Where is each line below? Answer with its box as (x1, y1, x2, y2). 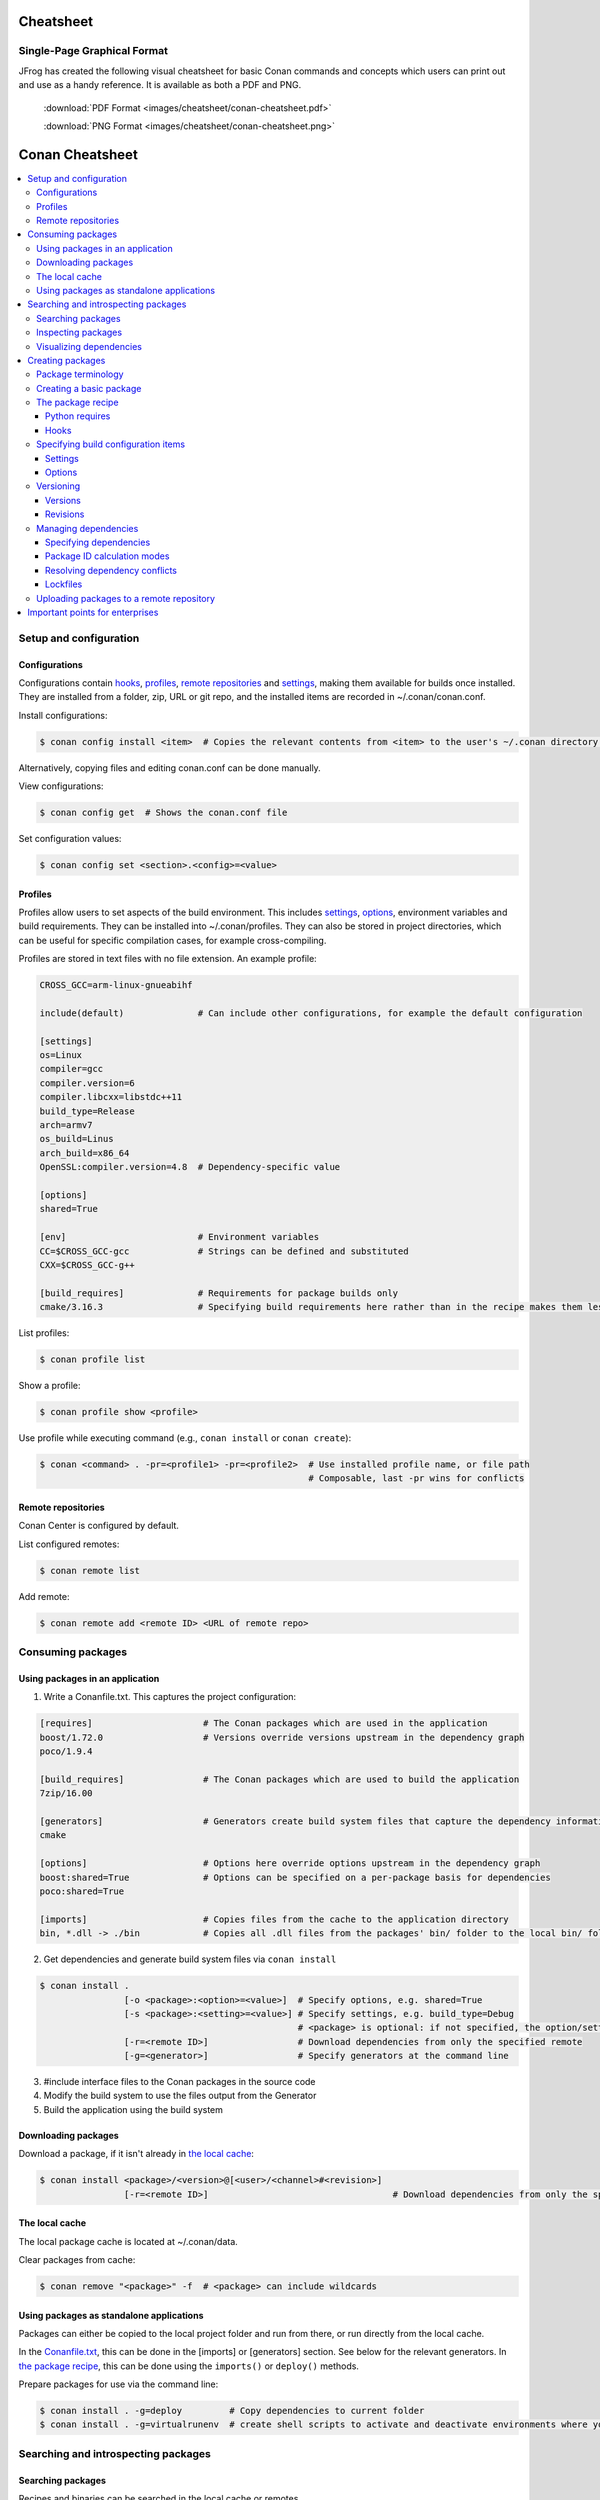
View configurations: (18, 780, 104, 792)
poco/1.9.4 (39, 1746, 93, 1757)
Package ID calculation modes (45, 550, 170, 562)
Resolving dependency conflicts (45, 564, 177, 576)
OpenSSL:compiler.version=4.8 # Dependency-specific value (39, 1161, 341, 1173)
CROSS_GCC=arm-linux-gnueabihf (39, 980, 194, 991)
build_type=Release (39, 1105, 135, 1117)
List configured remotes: (18, 1538, 120, 1550)
